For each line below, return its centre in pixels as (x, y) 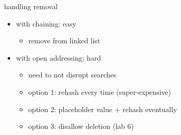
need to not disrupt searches (72, 75)
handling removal (31, 6)
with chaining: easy (46, 23)
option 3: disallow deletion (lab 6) (81, 126)
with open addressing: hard (59, 57)
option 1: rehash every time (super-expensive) (100, 91)
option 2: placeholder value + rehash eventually (103, 109)
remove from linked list (64, 40)
